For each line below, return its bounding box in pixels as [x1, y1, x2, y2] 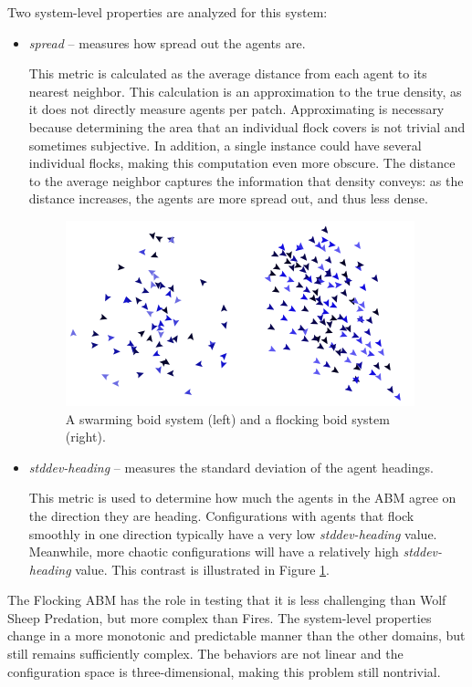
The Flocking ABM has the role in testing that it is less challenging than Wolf [7, 590, 446, 609]
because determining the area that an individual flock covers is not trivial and [28, 117, 466, 136]
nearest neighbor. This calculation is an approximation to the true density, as [28, 81, 462, 100]
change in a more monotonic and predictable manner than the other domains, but [7, 626, 466, 645]
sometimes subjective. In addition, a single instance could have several [28, 135, 422, 154]
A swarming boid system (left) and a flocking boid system [65, 409, 390, 428]
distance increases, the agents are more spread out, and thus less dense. [28, 189, 428, 208]
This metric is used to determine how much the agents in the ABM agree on [28, 488, 456, 507]
